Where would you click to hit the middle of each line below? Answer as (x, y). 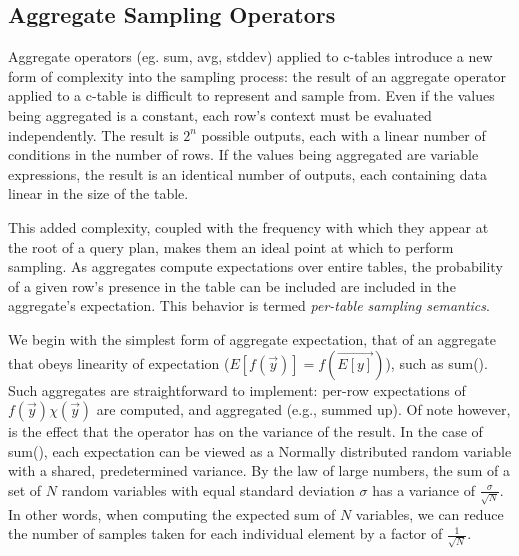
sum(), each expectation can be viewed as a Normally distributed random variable (260, 450)
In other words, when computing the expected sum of (172, 513)
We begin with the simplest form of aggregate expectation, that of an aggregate (252, 338)
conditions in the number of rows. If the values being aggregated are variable (243, 154)
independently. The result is (93, 134)
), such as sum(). (436, 362)
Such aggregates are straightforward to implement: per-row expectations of (237, 389)
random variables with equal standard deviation (208, 489)
